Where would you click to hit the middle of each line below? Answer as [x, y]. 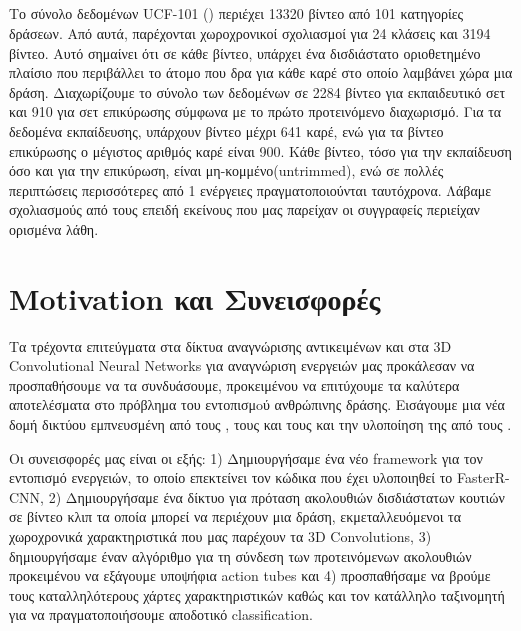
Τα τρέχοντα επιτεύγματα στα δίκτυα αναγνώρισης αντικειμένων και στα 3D [230, 345]
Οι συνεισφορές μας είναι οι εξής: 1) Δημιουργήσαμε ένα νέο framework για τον [246, 457]
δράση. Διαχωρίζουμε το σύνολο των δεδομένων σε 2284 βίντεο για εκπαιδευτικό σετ [257, 91]
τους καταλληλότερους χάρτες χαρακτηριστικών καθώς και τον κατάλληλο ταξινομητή [257, 594]
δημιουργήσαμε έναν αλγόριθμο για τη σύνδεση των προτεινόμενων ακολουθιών [240, 555]
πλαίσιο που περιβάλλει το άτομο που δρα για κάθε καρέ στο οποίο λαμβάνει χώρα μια [261, 72]
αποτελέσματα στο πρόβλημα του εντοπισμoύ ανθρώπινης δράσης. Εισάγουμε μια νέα [257, 404]
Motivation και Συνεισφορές [195, 297]
